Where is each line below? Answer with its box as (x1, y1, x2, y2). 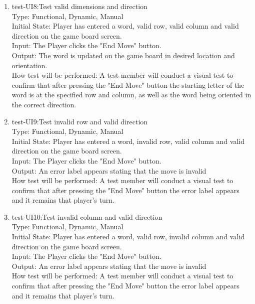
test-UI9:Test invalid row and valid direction (11, 116, 148, 126)
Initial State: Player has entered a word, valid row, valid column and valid (11, 21, 239, 31)
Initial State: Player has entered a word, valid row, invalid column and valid (11, 231, 244, 242)
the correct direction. (11, 99, 76, 109)
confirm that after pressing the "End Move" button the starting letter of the (11, 79, 244, 90)
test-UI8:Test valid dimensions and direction (11, 1, 147, 11)
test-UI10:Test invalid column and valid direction (11, 211, 162, 222)
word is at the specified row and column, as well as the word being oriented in (11, 89, 251, 100)
